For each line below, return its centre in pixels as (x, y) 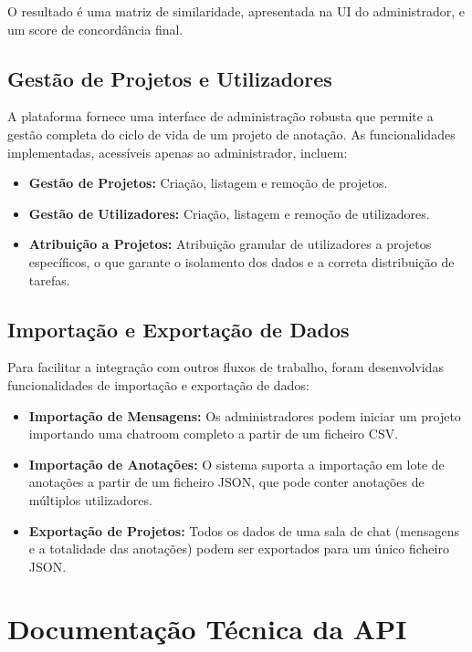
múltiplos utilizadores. (90, 499)
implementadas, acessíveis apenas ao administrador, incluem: (178, 152)
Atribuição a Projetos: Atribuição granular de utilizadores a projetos (230, 244)
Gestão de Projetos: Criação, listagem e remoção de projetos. (208, 183)
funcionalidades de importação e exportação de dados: (158, 384)
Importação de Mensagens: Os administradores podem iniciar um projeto (245, 415)
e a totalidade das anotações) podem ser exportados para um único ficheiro (239, 549)
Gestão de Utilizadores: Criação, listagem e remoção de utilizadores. (229, 213)
